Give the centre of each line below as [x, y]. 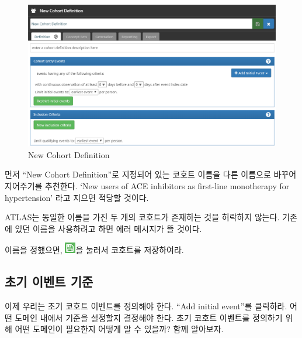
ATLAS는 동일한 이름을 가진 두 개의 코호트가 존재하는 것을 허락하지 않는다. [142, 217]
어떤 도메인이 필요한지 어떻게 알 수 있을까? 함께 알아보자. [119, 329]
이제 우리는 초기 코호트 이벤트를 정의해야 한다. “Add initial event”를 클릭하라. [146, 306]
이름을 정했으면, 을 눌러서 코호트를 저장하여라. [94, 250]
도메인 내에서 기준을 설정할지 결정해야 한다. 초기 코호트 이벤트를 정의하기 [149, 317]
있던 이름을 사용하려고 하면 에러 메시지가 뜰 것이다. [108, 228]
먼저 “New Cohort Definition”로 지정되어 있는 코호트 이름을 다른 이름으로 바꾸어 [151, 174]
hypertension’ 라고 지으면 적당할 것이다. [77, 197]
